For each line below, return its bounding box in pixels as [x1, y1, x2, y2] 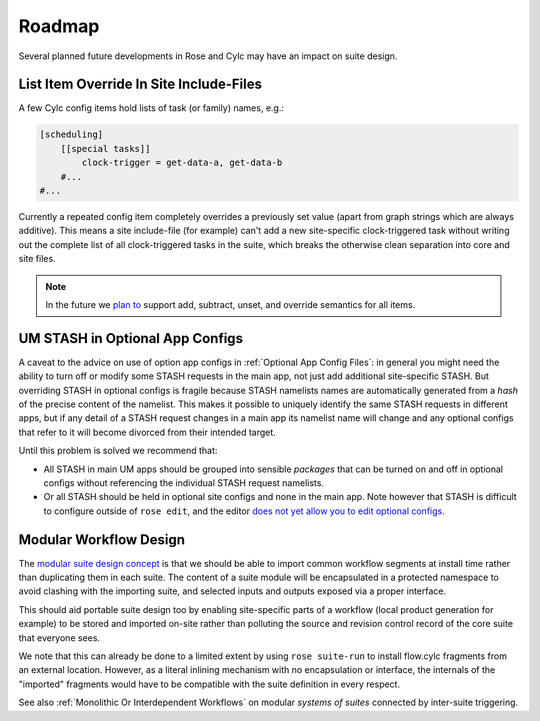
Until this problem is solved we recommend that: [18, 445, 218, 457]
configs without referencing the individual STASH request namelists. [43, 476, 325, 489]
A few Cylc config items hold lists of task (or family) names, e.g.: [18, 102, 285, 114]
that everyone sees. [18, 631, 100, 644]
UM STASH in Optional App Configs [18, 330, 244, 347]
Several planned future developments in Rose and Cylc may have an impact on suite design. [18, 50, 398, 62]
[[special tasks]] [60, 143, 151, 154]
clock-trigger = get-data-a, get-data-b [81, 157, 283, 169]
